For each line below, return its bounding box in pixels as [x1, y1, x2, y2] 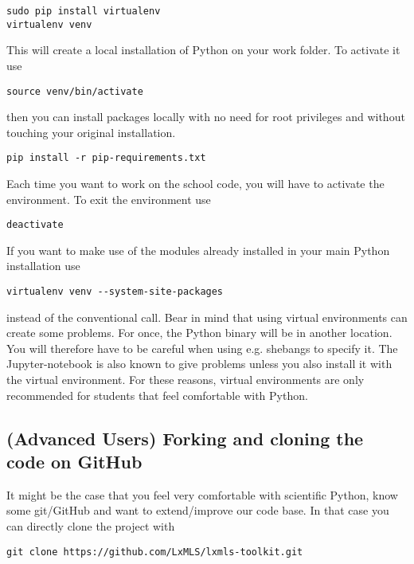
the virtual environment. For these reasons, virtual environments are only [6, 371, 365, 388]
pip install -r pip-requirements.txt [6, 152, 206, 164]
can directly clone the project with [6, 518, 175, 535]
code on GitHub [6, 449, 143, 474]
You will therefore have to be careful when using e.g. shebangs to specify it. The [6, 339, 398, 356]
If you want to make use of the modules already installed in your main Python [6, 241, 390, 258]
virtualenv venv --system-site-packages [6, 286, 224, 298]
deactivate [6, 219, 64, 231]
